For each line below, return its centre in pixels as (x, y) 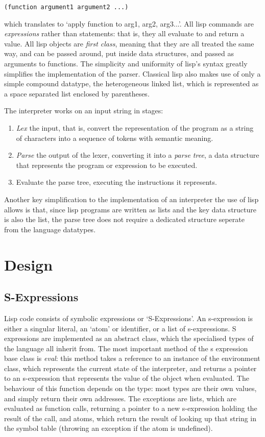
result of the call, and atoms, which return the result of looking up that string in (130, 418)
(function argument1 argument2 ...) (66, 7)
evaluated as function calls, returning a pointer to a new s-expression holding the (131, 408)
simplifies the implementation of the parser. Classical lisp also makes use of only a (132, 73)
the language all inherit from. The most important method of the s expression (126, 348)
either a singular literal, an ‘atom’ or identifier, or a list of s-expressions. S (120, 328)
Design (29, 264)
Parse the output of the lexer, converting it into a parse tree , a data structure (138, 155)
